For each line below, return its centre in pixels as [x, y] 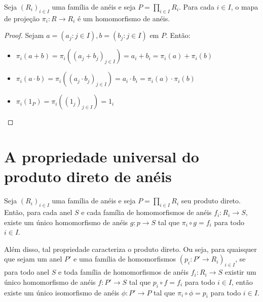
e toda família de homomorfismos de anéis [123, 272]
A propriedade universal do [102, 157]
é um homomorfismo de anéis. [124, 18]
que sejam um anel [33, 259]
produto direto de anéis [88, 176]
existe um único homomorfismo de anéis [66, 222]
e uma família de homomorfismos [125, 259]
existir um [240, 272]
